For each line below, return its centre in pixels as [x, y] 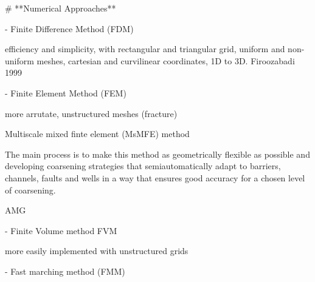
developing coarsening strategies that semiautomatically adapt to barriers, [143, 166]
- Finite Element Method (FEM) [66, 92]
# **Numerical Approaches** [61, 8]
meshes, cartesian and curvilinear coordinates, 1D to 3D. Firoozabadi [166, 60]
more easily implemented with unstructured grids [97, 251]
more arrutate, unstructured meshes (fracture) [91, 113]
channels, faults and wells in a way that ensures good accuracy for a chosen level [155, 177]
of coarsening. [30, 190]
